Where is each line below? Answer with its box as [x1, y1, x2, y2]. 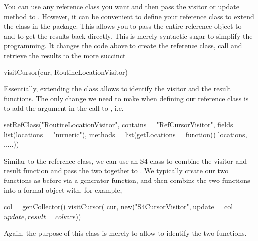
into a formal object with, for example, [4, 184, 122, 195]
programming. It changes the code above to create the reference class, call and [4, 40, 242, 51]
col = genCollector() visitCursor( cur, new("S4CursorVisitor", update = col [4, 201, 233, 212]
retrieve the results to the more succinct [4, 50, 126, 60]
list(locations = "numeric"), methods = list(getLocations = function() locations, [4, 129, 247, 139]
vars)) [63, 211, 81, 221]
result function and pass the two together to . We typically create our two [4, 165, 229, 176]
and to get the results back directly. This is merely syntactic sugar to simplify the [4, 30, 253, 41]
